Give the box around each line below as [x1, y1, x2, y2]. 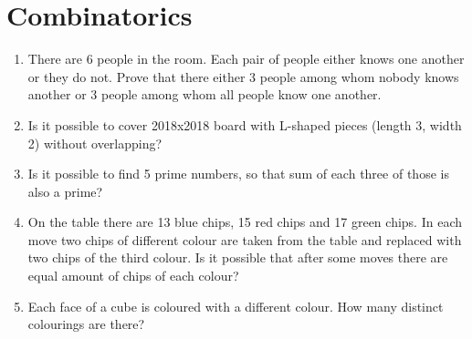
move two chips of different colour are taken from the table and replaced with [27, 230, 462, 249]
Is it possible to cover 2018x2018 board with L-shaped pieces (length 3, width [27, 115, 462, 134]
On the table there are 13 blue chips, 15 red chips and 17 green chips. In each [27, 212, 462, 231]
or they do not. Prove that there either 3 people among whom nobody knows [27, 67, 459, 86]
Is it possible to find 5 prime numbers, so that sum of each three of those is [27, 164, 449, 183]
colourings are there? [27, 314, 145, 334]
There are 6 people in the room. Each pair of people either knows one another [27, 49, 465, 68]
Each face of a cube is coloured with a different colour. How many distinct [27, 296, 444, 315]
